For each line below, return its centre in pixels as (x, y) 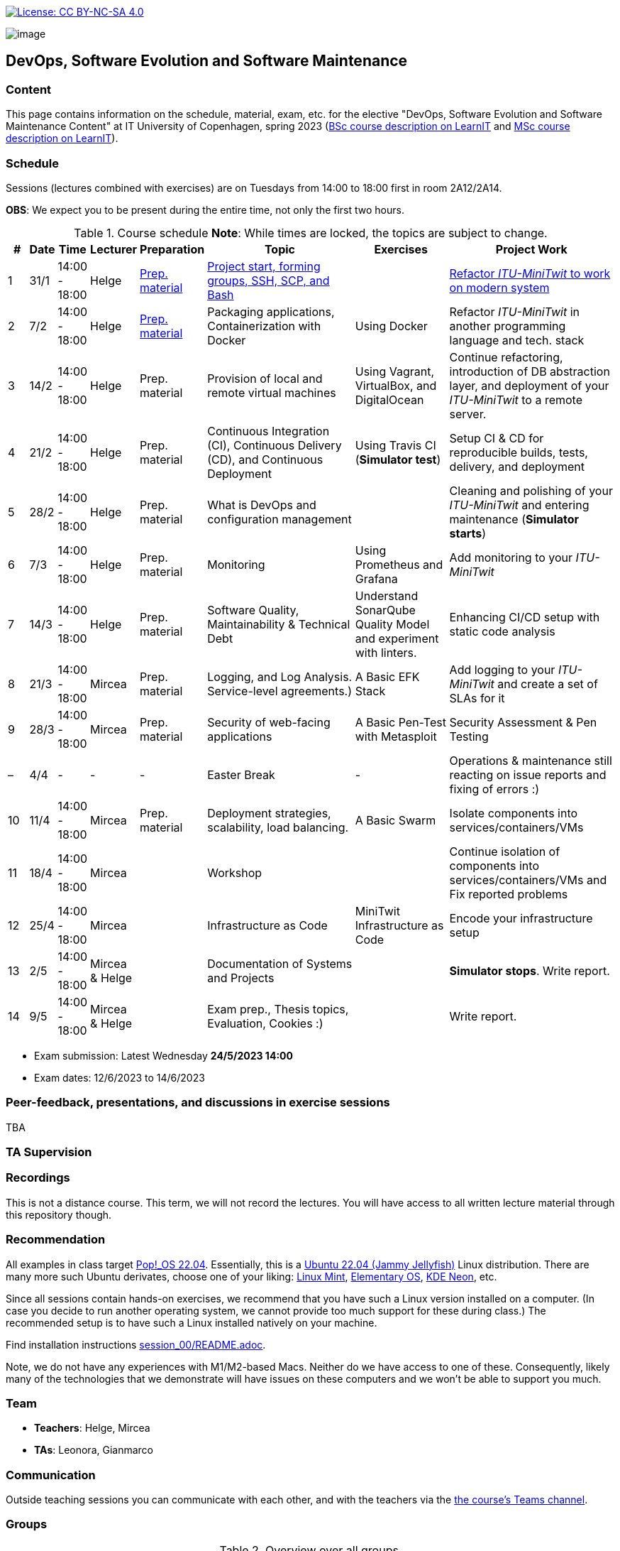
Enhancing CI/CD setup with (525, 617)
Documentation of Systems (280, 963)
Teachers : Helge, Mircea (92, 1428)
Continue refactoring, (506, 357)
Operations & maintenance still (531, 760)
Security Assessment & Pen (523, 722)
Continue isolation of (505, 851)
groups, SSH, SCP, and (269, 280)
